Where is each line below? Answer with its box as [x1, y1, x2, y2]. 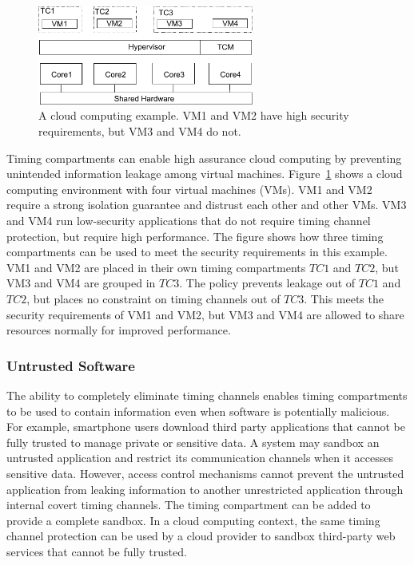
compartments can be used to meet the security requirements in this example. [6, 243, 388, 260]
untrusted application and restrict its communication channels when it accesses [6, 449, 394, 466]
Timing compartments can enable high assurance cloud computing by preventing [6, 149, 402, 166]
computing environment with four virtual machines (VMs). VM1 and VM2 [6, 180, 372, 197]
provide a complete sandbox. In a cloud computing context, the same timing [6, 512, 380, 528]
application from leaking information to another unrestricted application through [6, 480, 404, 497]
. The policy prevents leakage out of [179, 275, 356, 291]
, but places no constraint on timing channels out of [26, 290, 281, 307]
